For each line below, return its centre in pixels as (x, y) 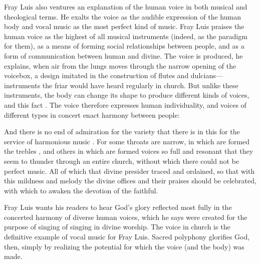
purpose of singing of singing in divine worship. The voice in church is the (117, 227)
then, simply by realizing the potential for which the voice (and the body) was (124, 246)
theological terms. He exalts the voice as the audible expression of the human (122, 16)
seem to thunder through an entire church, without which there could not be (121, 161)
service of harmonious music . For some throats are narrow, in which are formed (127, 141)
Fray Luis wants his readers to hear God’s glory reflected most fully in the (118, 207)
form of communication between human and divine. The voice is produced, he (123, 55)
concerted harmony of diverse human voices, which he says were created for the (126, 217)
